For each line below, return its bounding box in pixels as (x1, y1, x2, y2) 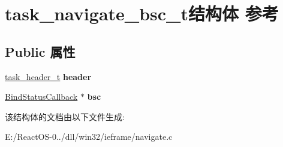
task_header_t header (5, 70, 92, 82)
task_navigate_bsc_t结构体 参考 (5, 1, 279, 26)
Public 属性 (5, 42, 76, 60)
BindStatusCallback (5, 90, 78, 103)
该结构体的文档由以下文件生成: (5, 110, 125, 122)
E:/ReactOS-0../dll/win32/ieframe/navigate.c (5, 130, 173, 143)
